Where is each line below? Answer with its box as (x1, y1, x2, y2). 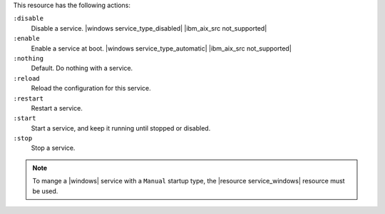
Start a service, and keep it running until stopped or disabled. (31, 123, 211, 132)
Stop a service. (31, 143, 76, 153)
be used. (32, 186, 58, 195)
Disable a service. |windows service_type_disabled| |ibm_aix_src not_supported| (31, 24, 267, 32)
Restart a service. (31, 103, 83, 112)
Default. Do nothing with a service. (31, 64, 133, 73)
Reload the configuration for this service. (31, 84, 151, 93)
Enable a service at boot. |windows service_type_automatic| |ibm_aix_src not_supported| (31, 44, 292, 53)
